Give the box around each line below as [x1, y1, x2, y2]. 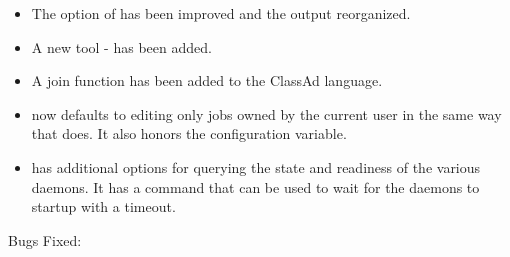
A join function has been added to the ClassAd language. [31, 70, 383, 91]
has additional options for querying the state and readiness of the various [31, 156, 481, 177]
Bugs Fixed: [8, 229, 82, 250]
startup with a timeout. [31, 196, 176, 217]
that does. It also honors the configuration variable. [31, 123, 347, 144]
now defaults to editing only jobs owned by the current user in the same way [31, 103, 502, 124]
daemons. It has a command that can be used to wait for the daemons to [31, 176, 480, 197]
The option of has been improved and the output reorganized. [31, 3, 411, 23]
